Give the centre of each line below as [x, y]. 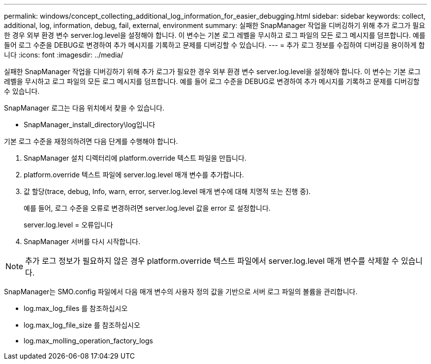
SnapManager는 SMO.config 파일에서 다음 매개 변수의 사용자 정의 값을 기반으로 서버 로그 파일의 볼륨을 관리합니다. [181, 292]
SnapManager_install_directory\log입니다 [90, 125]
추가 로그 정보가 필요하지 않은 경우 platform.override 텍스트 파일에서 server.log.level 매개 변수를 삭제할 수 [212, 261]
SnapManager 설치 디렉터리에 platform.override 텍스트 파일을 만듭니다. [135, 158]
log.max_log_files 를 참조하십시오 [76, 308]
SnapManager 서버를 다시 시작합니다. [82, 241]
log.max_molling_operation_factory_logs [88, 341]
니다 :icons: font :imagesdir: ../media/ [64, 55]
